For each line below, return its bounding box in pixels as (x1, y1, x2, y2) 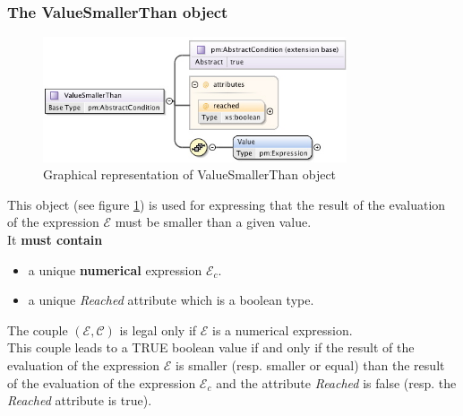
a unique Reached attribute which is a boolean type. (28, 290, 314, 309)
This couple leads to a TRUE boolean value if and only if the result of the (7, 338, 415, 357)
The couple (7, 320, 68, 339)
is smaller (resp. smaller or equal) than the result (176, 356, 445, 375)
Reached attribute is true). (7, 391, 152, 410)
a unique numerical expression (28, 260, 202, 279)
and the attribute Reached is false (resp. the (216, 373, 457, 392)
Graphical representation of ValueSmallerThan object (43, 165, 337, 184)
